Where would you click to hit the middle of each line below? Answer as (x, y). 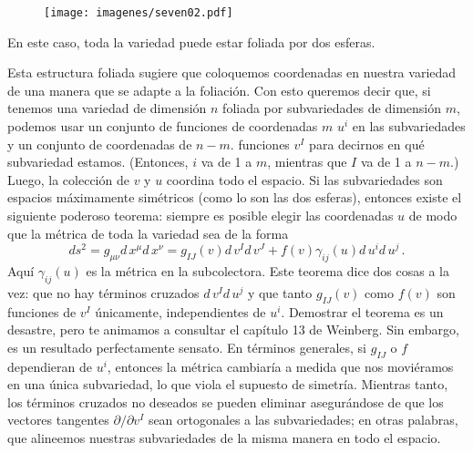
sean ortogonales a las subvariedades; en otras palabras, (303, 420)
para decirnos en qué (367, 144)
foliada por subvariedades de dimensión (332, 108)
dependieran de (50, 366)
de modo (433, 215)
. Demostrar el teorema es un (362, 311)
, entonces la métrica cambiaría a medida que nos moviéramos (280, 366)
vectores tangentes (58, 420)
